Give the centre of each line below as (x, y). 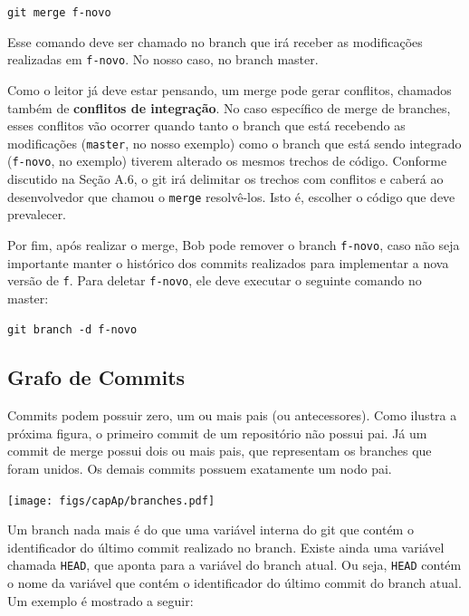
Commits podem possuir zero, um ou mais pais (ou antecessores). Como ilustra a (232, 415)
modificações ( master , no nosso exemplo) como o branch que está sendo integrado (234, 143)
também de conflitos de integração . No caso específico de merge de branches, (229, 107)
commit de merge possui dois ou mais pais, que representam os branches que (220, 451)
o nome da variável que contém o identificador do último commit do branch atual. (234, 583)
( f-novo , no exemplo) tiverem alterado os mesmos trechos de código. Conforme (227, 161)
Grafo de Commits (96, 377)
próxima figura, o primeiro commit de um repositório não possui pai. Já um (217, 433)
